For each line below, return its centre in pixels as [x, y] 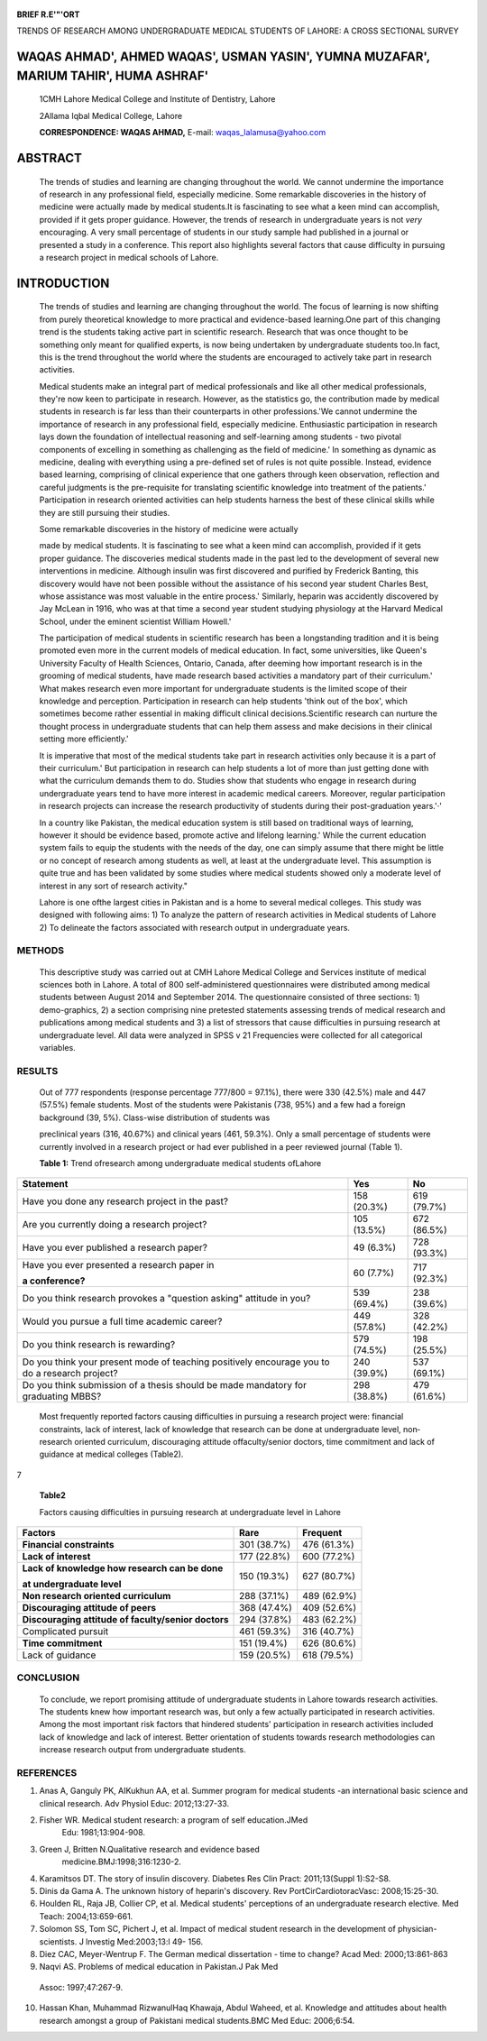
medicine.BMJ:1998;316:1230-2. [122, 1862]
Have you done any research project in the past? [125, 1201]
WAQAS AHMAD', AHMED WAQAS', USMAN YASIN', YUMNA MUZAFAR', [223, 57]
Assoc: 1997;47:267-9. [81, 1987]
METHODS [41, 951]
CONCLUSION [48, 1678]
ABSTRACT [50, 158]
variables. [57, 1047]
